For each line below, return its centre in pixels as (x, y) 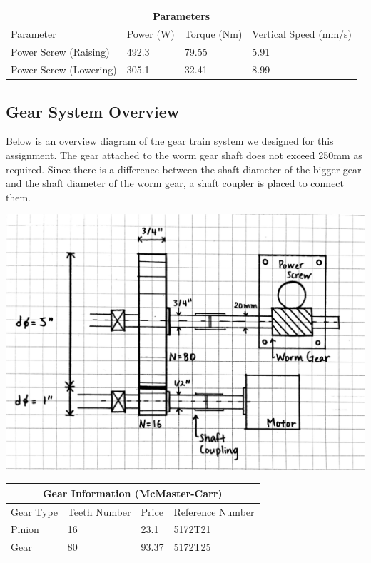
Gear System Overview (93, 111)
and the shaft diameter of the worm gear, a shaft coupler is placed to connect (175, 183)
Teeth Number (99, 511)
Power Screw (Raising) (60, 52)
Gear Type (34, 511)
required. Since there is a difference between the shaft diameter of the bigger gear (184, 169)
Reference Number (214, 511)
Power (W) (151, 34)
